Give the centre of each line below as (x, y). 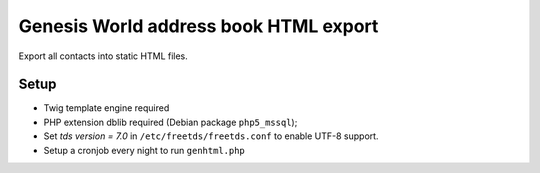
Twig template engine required (106, 108)
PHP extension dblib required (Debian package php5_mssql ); (170, 122)
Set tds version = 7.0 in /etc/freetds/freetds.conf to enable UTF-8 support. (211, 136)
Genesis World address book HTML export (198, 26)
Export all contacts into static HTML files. (103, 56)
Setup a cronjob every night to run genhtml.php (144, 150)
